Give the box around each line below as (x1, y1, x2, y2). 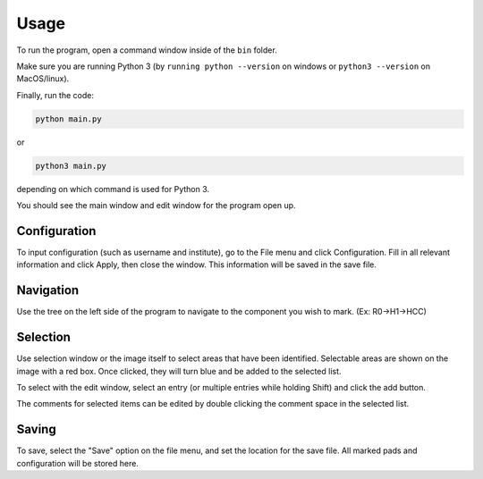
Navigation (16, 282, 80, 298)
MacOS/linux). (16, 73, 70, 84)
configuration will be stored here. (16, 458, 139, 468)
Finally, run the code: (16, 89, 94, 100)
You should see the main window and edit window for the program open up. (16, 200, 296, 211)
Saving (16, 422, 57, 437)
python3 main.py (35, 161, 107, 171)
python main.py (35, 113, 102, 124)
